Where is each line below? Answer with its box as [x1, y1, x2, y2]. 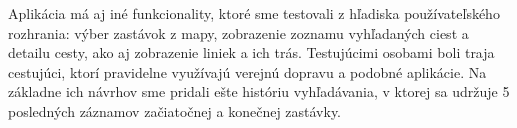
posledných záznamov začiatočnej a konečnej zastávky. [8, 100, 342, 121]
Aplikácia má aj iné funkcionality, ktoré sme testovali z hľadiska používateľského [8, 3, 500, 23]
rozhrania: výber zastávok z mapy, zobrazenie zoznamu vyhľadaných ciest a [8, 22, 469, 43]
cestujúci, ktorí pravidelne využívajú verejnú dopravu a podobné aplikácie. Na [8, 61, 487, 82]
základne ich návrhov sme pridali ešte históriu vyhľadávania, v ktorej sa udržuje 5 [8, 81, 510, 102]
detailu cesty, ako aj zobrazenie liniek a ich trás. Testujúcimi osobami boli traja [8, 42, 495, 63]
